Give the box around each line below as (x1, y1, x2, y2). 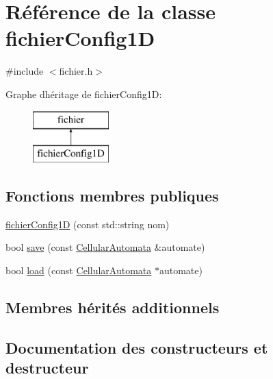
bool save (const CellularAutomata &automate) (5, 240, 205, 254)
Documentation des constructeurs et (5, 337, 268, 358)
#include (5, 64, 44, 78)
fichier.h (59, 64, 93, 78)
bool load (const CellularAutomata (5, 263, 152, 278)
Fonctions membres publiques (5, 185, 219, 206)
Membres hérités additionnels (5, 297, 220, 318)
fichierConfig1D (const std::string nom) (5, 217, 170, 231)
